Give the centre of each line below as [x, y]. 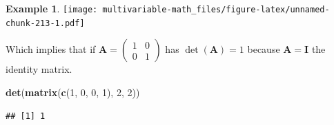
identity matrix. [39, 69]
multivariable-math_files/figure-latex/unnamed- [216, 10]
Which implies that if [51, 49]
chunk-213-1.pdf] [45, 23]
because [264, 49]
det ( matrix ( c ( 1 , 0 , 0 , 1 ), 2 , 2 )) [73, 92]
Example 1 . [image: [52, 8]
